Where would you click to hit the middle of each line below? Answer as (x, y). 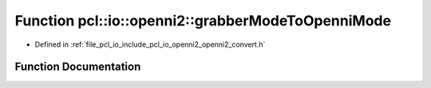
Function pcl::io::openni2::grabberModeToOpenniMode (203, 21)
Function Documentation (78, 67)
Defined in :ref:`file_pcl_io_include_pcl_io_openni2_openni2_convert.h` (150, 44)
